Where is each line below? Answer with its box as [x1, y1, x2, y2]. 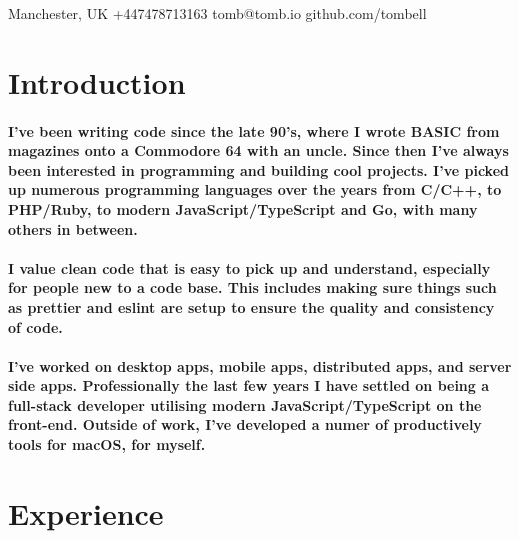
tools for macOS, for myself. [8, 434, 206, 455]
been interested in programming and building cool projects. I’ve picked [8, 159, 509, 180]
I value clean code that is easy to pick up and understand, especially [8, 257, 491, 278]
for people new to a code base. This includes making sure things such [8, 277, 497, 298]
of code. [8, 316, 63, 337]
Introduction [8, 61, 186, 102]
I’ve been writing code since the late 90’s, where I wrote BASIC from [8, 120, 500, 141]
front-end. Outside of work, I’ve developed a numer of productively [8, 414, 482, 435]
